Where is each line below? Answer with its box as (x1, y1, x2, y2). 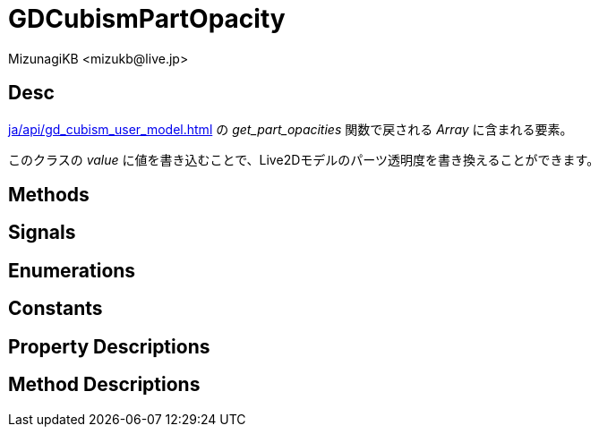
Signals (8, 221, 76, 244)
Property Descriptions (8, 335, 210, 358)
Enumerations (8, 259, 136, 282)
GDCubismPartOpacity (8, 4, 286, 34)
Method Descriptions (8, 373, 201, 396)
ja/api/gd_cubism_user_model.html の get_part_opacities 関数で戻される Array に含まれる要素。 (8, 121, 573, 137)
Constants (8, 297, 103, 320)
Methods (8, 183, 90, 207)
